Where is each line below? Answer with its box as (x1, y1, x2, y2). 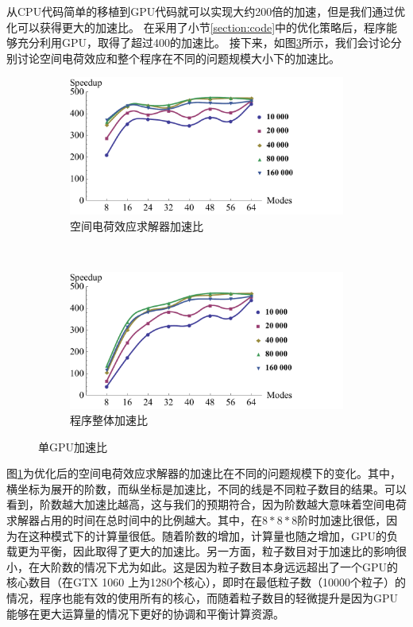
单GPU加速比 (38, 438, 108, 455)
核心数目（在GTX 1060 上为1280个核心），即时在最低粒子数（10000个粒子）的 (6, 574, 406, 590)
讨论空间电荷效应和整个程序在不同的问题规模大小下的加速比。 (17, 49, 340, 66)
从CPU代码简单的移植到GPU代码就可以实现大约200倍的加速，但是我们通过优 (6, 3, 406, 19)
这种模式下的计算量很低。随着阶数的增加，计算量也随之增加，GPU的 (28, 527, 388, 544)
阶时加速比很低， (297, 512, 387, 528)
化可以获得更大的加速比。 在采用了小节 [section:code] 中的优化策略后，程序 (6, 18, 387, 35)
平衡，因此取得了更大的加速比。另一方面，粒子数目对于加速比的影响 (39, 543, 396, 559)
